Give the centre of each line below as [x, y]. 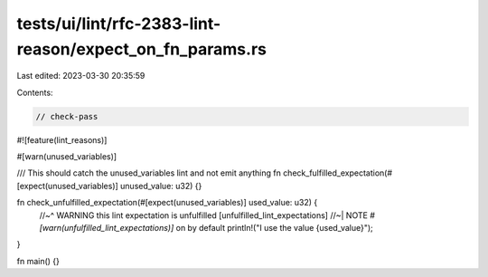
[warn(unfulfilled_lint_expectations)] [107, 228]
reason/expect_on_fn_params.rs [141, 49]
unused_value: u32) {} [161, 186]
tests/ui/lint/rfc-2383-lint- [119, 24]
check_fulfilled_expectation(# [338, 173]
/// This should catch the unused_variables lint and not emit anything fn [149, 173]
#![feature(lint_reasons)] [62, 139]
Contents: [35, 92]
